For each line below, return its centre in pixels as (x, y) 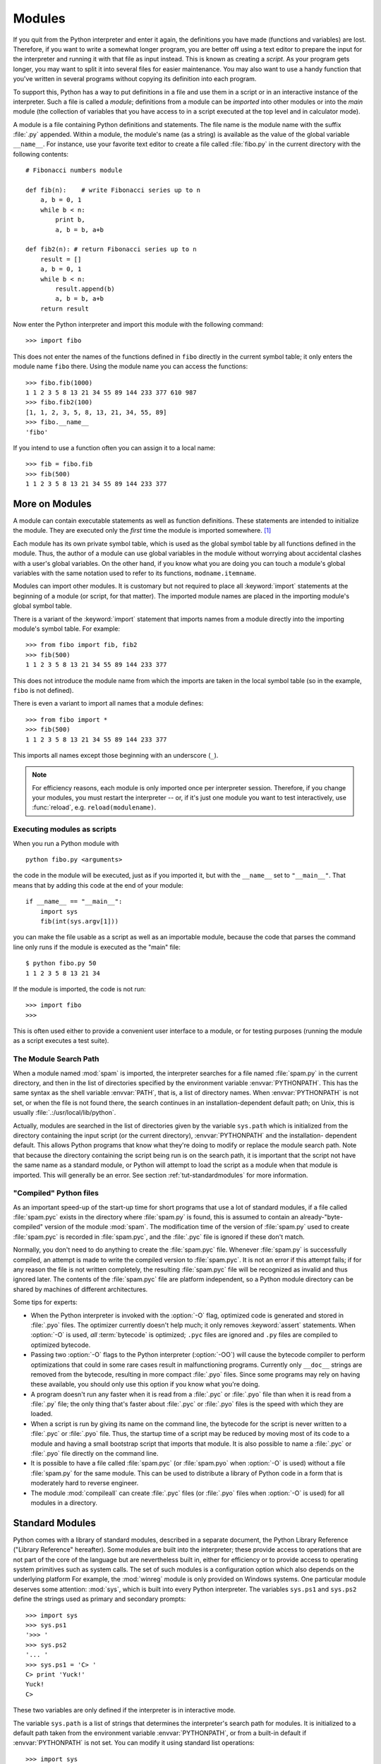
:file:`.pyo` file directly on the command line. (95, 1454)
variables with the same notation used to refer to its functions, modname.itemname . (135, 573)
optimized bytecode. (61, 1345)
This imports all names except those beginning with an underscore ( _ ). (116, 755)
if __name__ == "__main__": (74, 902)
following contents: (41, 154)
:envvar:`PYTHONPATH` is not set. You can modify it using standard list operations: (134, 1743)
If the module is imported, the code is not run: (79, 989)
